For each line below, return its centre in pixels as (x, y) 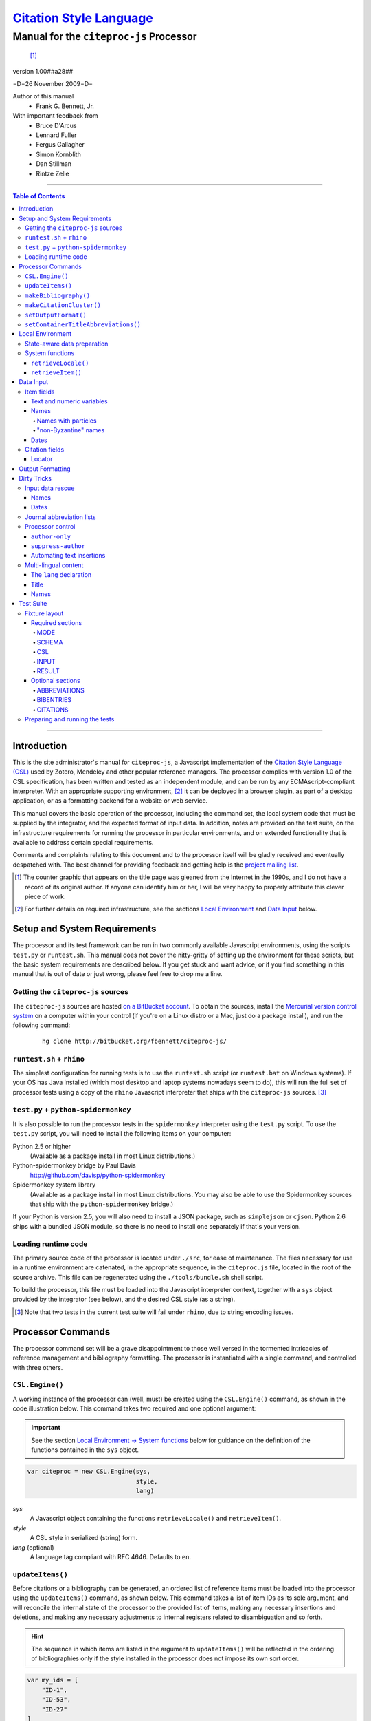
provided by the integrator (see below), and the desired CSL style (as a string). (124, 1299)
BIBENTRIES (54, 700)
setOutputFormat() (56, 315)
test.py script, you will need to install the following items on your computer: (122, 1134)
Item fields (40, 392)
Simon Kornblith (59, 154)
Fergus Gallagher (60, 145)
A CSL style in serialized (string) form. (83, 1538)
